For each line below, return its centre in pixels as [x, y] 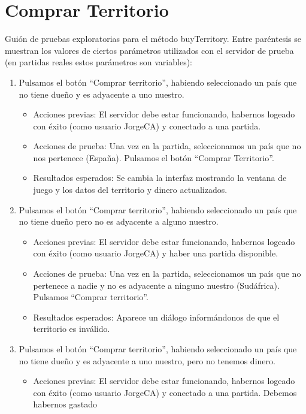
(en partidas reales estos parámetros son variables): [99, 62]
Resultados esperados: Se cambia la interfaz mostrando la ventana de [160, 178]
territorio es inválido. [72, 329]
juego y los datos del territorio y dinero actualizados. [130, 190]
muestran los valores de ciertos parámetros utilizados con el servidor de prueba [149, 50]
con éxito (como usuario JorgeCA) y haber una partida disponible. [156, 253]
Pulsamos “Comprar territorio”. [91, 297]
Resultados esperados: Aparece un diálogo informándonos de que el [156, 317]
